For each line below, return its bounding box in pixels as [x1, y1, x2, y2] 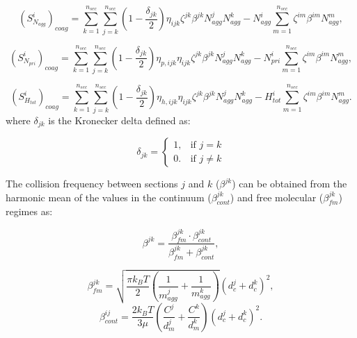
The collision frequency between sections [6, 176, 178, 191]
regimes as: [6, 204, 53, 219]
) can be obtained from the [232, 176, 347, 191]
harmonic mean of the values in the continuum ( [6, 189, 212, 204]
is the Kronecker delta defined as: [48, 112, 191, 127]
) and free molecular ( [230, 189, 324, 204]
